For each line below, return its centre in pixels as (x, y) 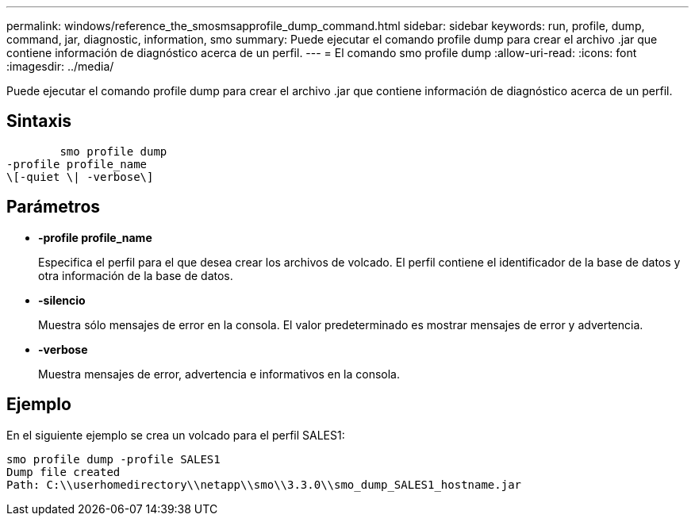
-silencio (62, 300)
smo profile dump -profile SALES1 (113, 459)
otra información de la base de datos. (136, 275)
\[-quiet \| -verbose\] (80, 177)
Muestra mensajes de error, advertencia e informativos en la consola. (219, 374)
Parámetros (54, 207)
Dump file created (63, 472)
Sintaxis (39, 121)
